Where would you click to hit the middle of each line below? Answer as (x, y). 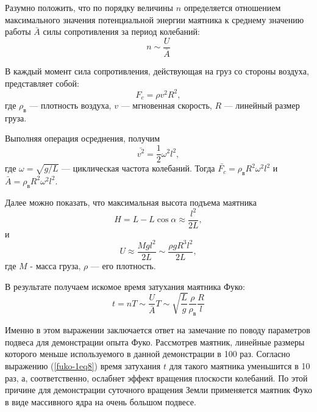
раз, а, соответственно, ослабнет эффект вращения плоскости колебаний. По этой (156, 378)
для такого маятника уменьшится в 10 (240, 365)
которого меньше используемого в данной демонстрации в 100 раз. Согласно (148, 354)
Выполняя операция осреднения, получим (83, 138)
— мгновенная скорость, (166, 105)
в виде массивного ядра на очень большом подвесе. (101, 401)
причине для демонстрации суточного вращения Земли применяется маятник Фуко (158, 390)
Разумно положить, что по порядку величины (89, 7)
